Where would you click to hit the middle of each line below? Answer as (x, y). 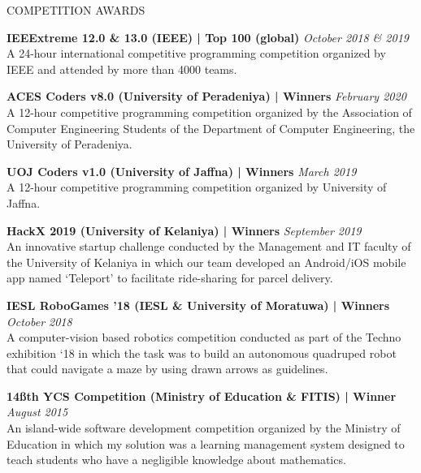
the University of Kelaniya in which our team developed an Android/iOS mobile (206, 262)
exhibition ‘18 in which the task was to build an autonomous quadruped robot (202, 353)
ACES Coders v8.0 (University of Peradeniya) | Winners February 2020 (206, 96)
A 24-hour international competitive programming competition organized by (196, 53)
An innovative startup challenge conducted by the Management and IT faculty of (209, 246)
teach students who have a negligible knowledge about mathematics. (176, 460)
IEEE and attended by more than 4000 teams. (122, 69)
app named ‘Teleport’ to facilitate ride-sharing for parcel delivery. (170, 278)
